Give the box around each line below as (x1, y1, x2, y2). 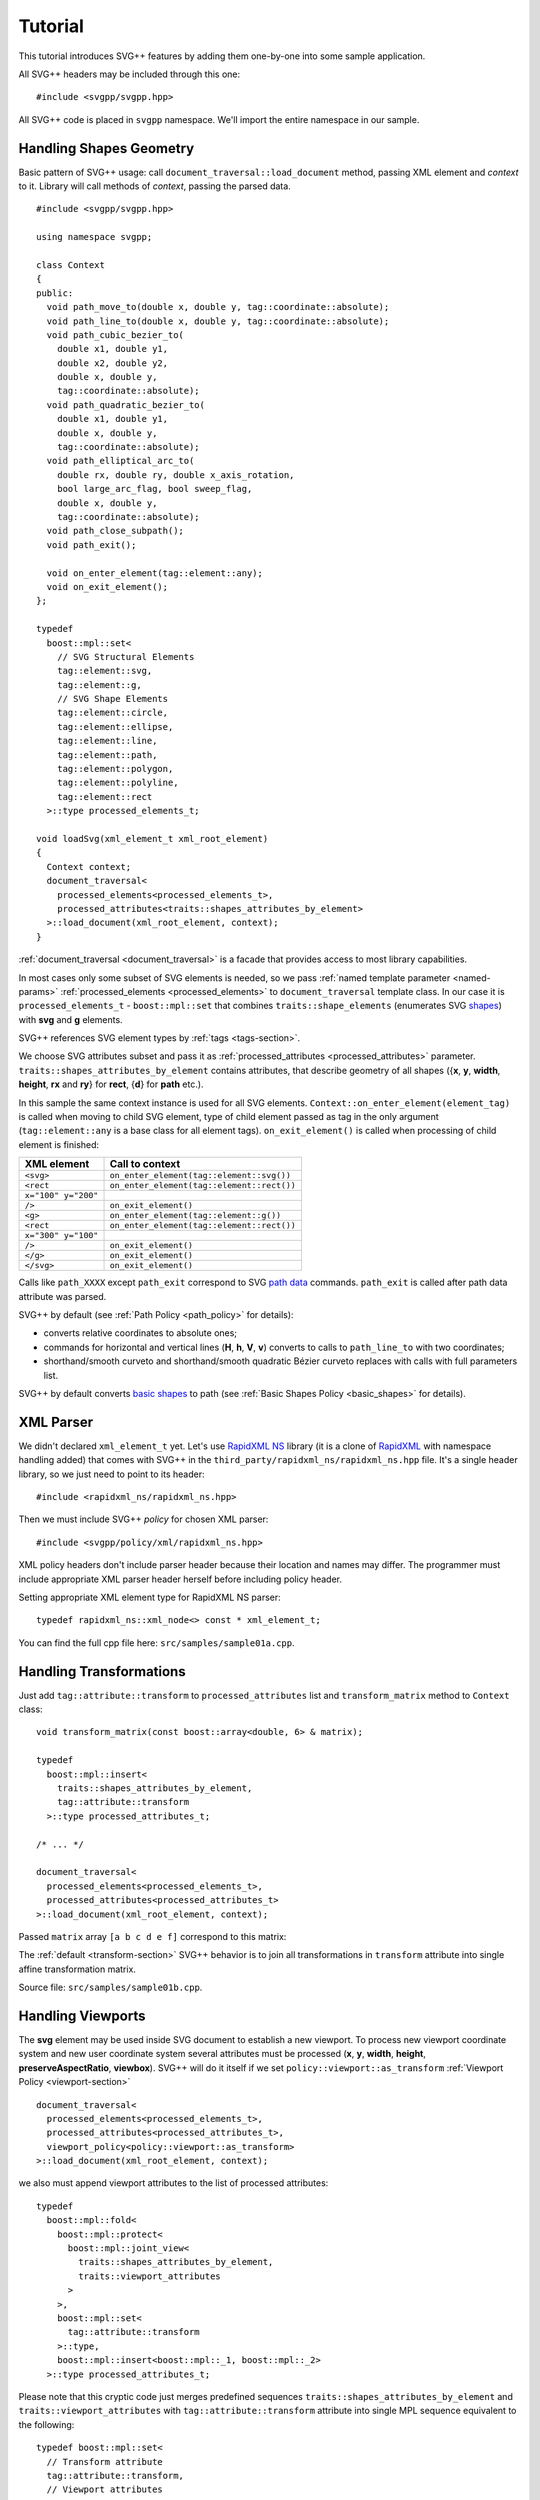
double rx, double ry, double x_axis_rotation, (56, 469, 295, 480)
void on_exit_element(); (46, 581, 169, 592)
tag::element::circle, (56, 707, 169, 719)
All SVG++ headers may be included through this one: (18, 68, 241, 80)
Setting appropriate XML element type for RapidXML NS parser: (18, 1591, 282, 1603)
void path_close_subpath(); (46, 525, 185, 537)
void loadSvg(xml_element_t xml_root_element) (36, 833, 269, 844)
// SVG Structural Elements (56, 651, 195, 662)
